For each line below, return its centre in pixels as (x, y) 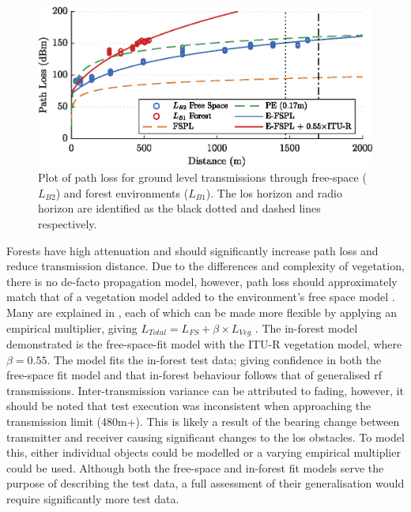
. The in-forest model (306, 328)
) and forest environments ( (122, 192)
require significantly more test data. (93, 498)
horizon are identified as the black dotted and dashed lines (179, 208)
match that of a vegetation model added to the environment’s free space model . (201, 297)
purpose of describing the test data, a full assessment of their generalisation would (205, 483)
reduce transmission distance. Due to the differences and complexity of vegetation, (205, 266)
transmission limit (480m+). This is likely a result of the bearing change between (203, 421)
